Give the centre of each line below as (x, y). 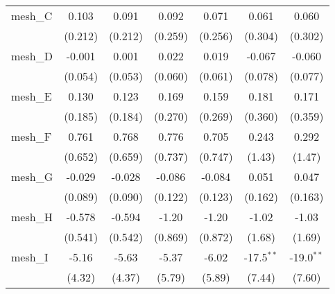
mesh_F (32, 136)
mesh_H (32, 217)
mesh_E (32, 96)
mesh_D (32, 56)
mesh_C (32, 16)
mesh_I (30, 257)
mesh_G (32, 176)
